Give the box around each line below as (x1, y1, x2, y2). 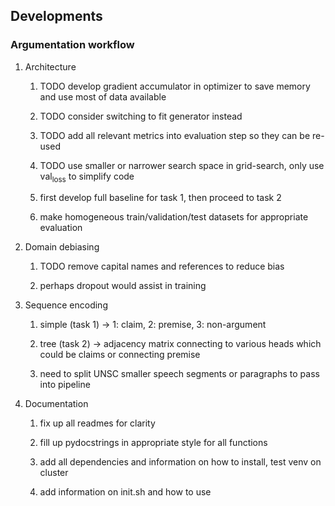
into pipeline (39, 379, 91, 391)
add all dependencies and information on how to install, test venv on (39, 456, 322, 468)
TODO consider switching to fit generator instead (39, 110, 243, 122)
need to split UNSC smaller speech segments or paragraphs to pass (39, 368, 320, 380)
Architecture (24, 60, 77, 73)
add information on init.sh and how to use (39, 486, 212, 498)
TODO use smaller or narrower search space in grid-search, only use (39, 159, 325, 171)
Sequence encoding (24, 299, 108, 311)
